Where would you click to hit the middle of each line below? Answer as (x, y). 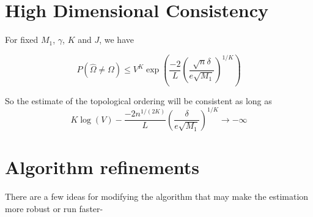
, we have (116, 40)
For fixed (22, 40)
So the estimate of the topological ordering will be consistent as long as (138, 100)
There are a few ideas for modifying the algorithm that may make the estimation (157, 196)
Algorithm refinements (102, 167)
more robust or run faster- (54, 208)
